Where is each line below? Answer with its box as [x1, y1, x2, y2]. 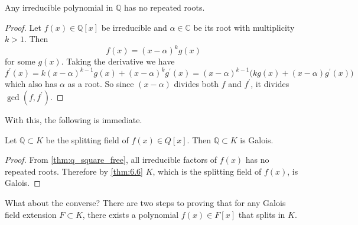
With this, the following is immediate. [5, 113, 142, 126]
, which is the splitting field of [152, 165, 262, 177]
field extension [5, 208, 57, 220]
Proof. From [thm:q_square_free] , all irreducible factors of [5, 153, 217, 166]
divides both [174, 78, 219, 90]
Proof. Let [5, 21, 41, 33]
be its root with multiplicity [193, 21, 295, 33]
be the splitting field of [45, 133, 129, 146]
